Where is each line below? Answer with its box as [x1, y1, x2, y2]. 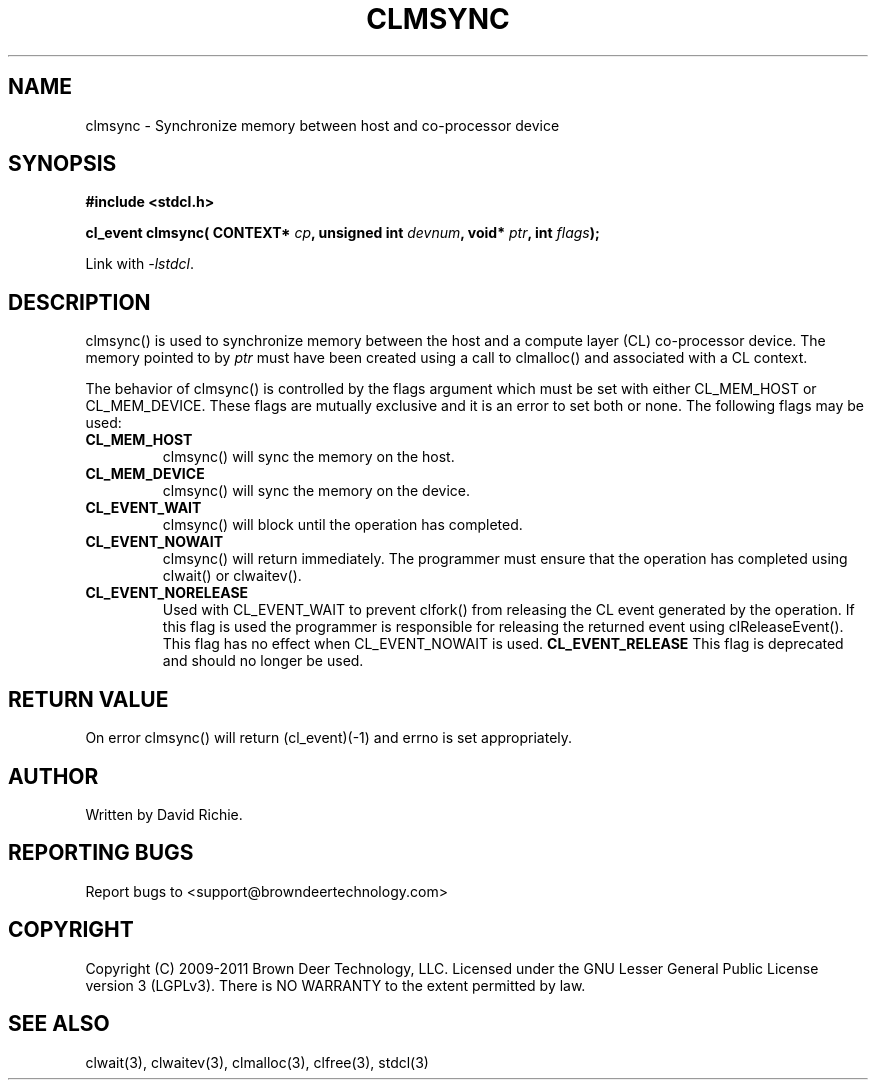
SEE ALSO [8, 1011, 110, 1037]
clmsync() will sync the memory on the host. [162, 448, 455, 466]
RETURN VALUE [8, 686, 169, 712]
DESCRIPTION [8, 289, 151, 315]
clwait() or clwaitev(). [162, 567, 302, 585]
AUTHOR [8, 763, 99, 789]
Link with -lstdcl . [85, 255, 194, 273]
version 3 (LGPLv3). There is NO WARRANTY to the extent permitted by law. [85, 976, 586, 994]
